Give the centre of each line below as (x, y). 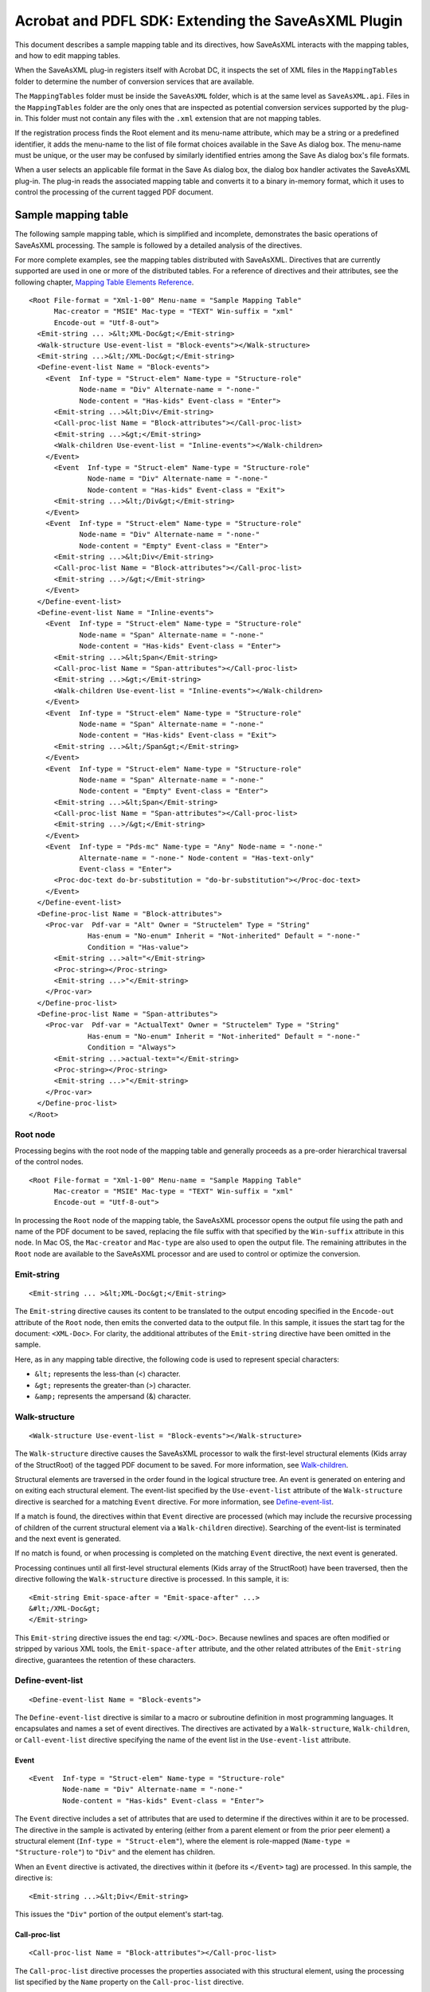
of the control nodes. (49, 1162)
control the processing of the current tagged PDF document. (114, 192)
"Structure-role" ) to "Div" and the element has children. (115, 1852)
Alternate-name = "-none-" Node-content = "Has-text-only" (197, 858)
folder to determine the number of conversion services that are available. (135, 81)
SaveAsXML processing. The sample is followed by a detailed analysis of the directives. (158, 245)
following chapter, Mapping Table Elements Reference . (104, 282)
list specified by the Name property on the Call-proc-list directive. (129, 1982)
